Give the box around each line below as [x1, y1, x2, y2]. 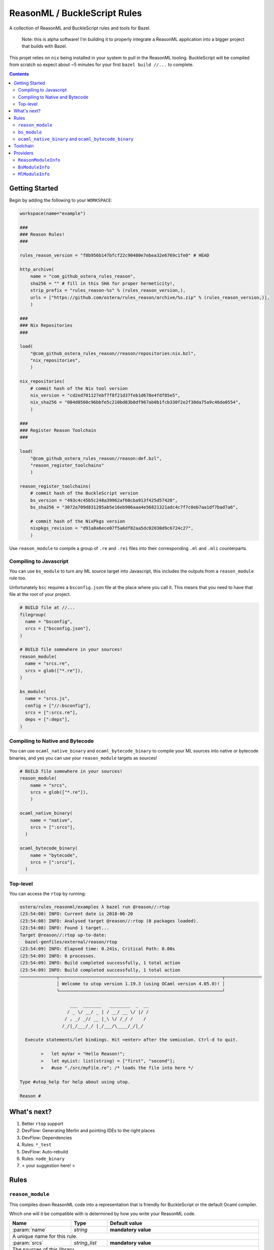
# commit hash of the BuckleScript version [30, 490, 138, 496]
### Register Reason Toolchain [19, 427, 97, 433]
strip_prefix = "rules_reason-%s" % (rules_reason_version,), [30, 287, 186, 293]
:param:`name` [12, 1226, 47, 1233]
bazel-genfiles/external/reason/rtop [25, 939, 117, 944]
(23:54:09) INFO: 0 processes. [19, 953, 97, 958]
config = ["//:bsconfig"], [25, 702, 91, 708]
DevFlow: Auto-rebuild [21, 1148, 68, 1154]
